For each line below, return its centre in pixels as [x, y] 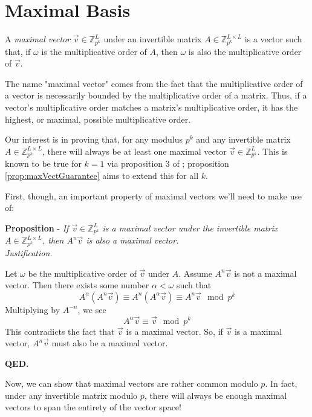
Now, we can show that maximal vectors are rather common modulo [132, 383]
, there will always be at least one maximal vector [135, 151]
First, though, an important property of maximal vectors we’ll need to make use [154, 196]
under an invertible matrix [153, 39]
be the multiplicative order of [82, 273]
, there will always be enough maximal [216, 395]
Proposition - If [37, 228]
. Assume [195, 273]
